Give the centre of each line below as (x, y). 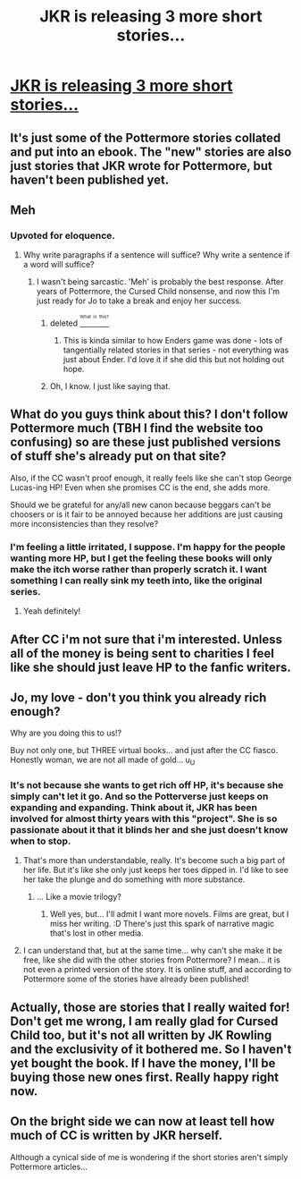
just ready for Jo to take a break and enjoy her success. (139, 301)
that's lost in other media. (96, 933)
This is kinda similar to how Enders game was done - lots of (173, 341)
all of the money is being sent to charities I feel (142, 653)
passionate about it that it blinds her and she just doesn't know (149, 830)
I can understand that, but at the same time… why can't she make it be (153, 951)
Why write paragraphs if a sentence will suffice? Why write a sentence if (156, 255)
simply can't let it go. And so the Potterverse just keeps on (139, 796)
